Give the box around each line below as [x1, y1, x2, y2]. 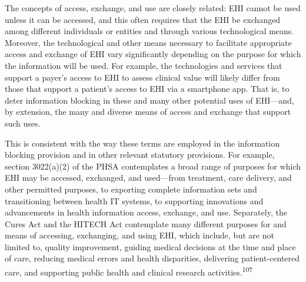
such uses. [5, 117, 41, 129]
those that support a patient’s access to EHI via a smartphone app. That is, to [5, 82, 290, 95]
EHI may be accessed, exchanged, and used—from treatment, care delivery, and [5, 171, 292, 184]
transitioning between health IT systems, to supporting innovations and [5, 194, 264, 207]
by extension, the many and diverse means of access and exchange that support [5, 105, 291, 118]
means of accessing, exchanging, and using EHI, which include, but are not [5, 229, 274, 241]
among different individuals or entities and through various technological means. [5, 25, 294, 37]
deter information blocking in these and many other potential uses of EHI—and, [5, 94, 294, 106]
